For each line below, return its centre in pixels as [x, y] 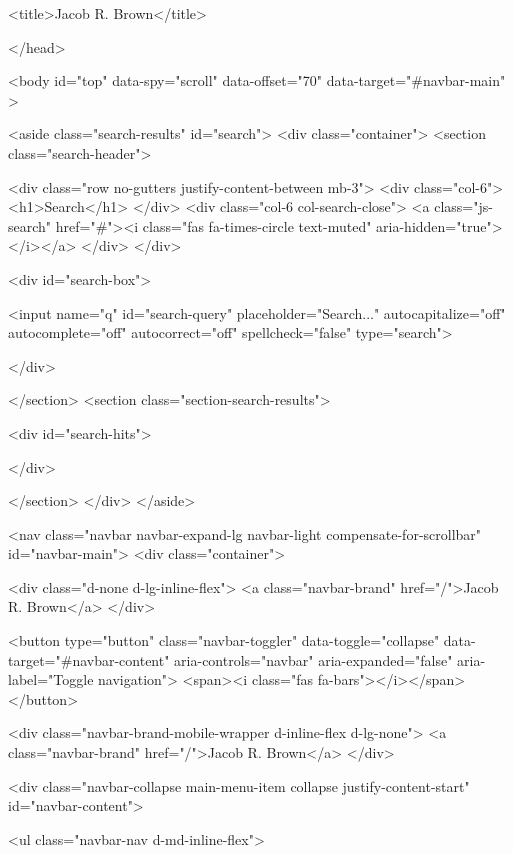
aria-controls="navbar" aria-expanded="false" [313, 659]
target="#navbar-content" [89, 659]
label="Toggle [51, 679]
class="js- [463, 206]
